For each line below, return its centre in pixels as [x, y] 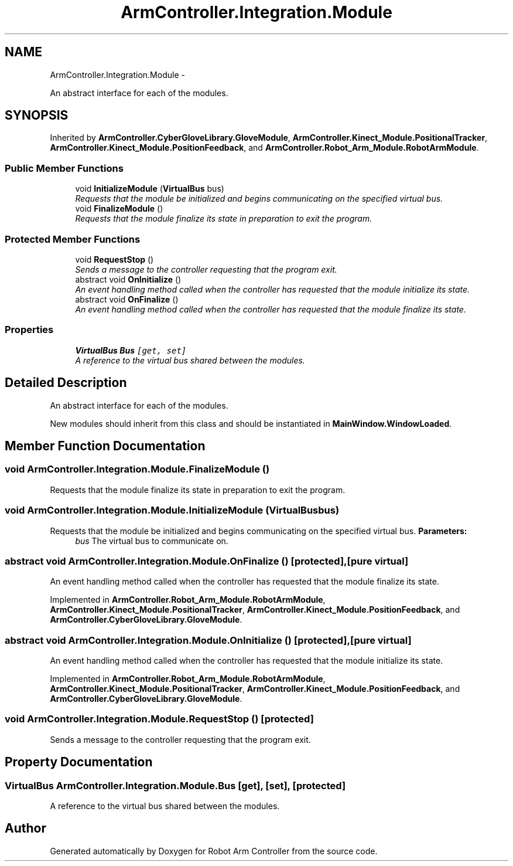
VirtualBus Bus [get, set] [131, 350]
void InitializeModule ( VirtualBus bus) [150, 189]
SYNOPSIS [37, 116]
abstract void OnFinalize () [127, 299]
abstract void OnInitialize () [128, 279]
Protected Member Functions [73, 239]
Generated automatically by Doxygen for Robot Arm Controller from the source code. [214, 851]
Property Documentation [79, 762]
